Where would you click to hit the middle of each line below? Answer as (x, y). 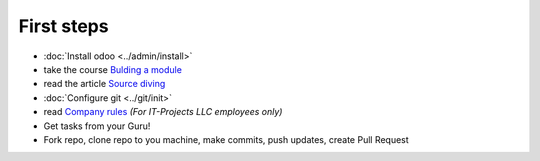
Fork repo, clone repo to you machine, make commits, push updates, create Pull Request (226, 139)
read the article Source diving (104, 84)
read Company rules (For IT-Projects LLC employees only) (163, 112)
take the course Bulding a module (112, 69)
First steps (63, 26)
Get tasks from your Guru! (97, 126)
